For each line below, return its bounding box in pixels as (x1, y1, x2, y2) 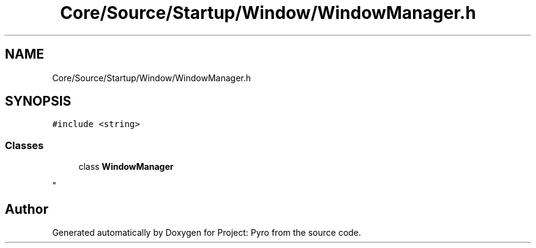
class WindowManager (78, 161, 174, 172)
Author (5, 201, 48, 217)
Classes (5, 139, 44, 151)
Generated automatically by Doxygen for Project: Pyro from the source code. (52, 227, 362, 238)
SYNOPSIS (5, 93, 72, 109)
